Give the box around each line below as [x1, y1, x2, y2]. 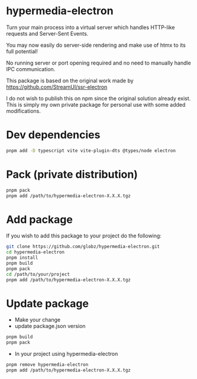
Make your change [14, 316, 61, 323]
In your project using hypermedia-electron [14, 351, 118, 358]
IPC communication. [6, 65, 56, 72]
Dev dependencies [6, 129, 101, 142]
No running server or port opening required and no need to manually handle [6, 59, 191, 66]
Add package [6, 213, 73, 226]
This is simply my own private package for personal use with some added [6, 101, 186, 108]
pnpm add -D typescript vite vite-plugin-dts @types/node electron [6, 147, 176, 153]
